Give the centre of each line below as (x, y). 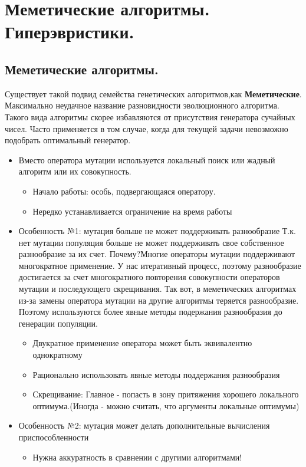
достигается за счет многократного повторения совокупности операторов (149, 277)
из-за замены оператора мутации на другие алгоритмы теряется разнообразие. (159, 300)
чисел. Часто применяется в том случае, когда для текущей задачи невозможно (147, 128)
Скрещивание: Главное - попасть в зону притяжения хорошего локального (166, 394)
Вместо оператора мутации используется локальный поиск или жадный (147, 159)
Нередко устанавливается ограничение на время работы (132, 211)
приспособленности (54, 437)
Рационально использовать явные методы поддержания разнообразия (156, 374)
